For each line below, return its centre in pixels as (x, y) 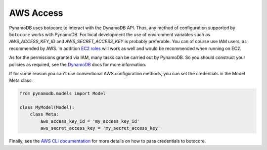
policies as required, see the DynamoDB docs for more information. (78, 64)
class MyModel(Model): (47, 107)
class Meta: (44, 114)
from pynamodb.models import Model (63, 94)
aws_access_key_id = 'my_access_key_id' (90, 121)
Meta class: (21, 80)
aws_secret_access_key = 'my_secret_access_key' (100, 128)
